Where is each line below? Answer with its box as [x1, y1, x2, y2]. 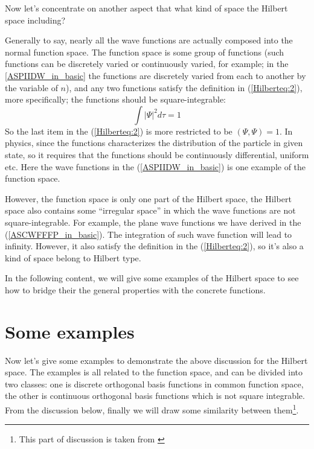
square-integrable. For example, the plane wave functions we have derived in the [5, 215, 301, 228]
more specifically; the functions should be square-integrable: [5, 93, 226, 106]
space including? [5, 13, 66, 26]
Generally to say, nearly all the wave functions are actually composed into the [5, 34, 293, 46]
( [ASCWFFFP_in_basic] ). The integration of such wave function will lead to [5, 228, 292, 240]
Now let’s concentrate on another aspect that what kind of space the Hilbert [5, 2, 288, 14]
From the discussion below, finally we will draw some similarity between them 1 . [5, 401, 299, 416]
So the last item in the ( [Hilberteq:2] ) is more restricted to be [5, 124, 232, 137]
